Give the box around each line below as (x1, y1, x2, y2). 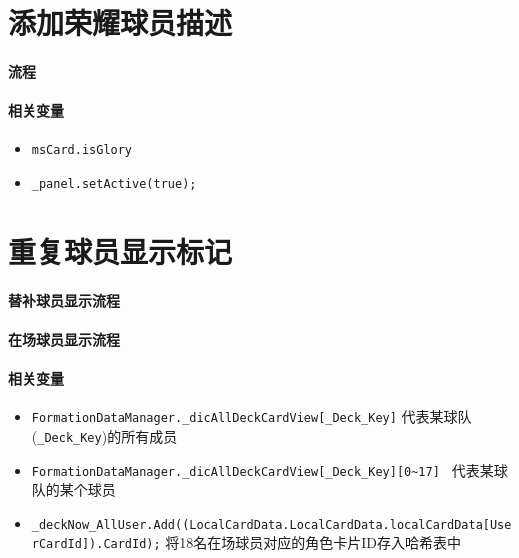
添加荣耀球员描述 (8, 2, 233, 43)
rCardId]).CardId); (31, 537, 161, 552)
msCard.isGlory (31, 143, 133, 158)
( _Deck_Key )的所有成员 (31, 425, 178, 446)
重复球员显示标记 (8, 230, 233, 271)
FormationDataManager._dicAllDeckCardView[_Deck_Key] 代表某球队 (31, 406, 472, 427)
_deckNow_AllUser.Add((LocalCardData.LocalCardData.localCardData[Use (31, 517, 512, 532)
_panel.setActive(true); (31, 177, 197, 192)
